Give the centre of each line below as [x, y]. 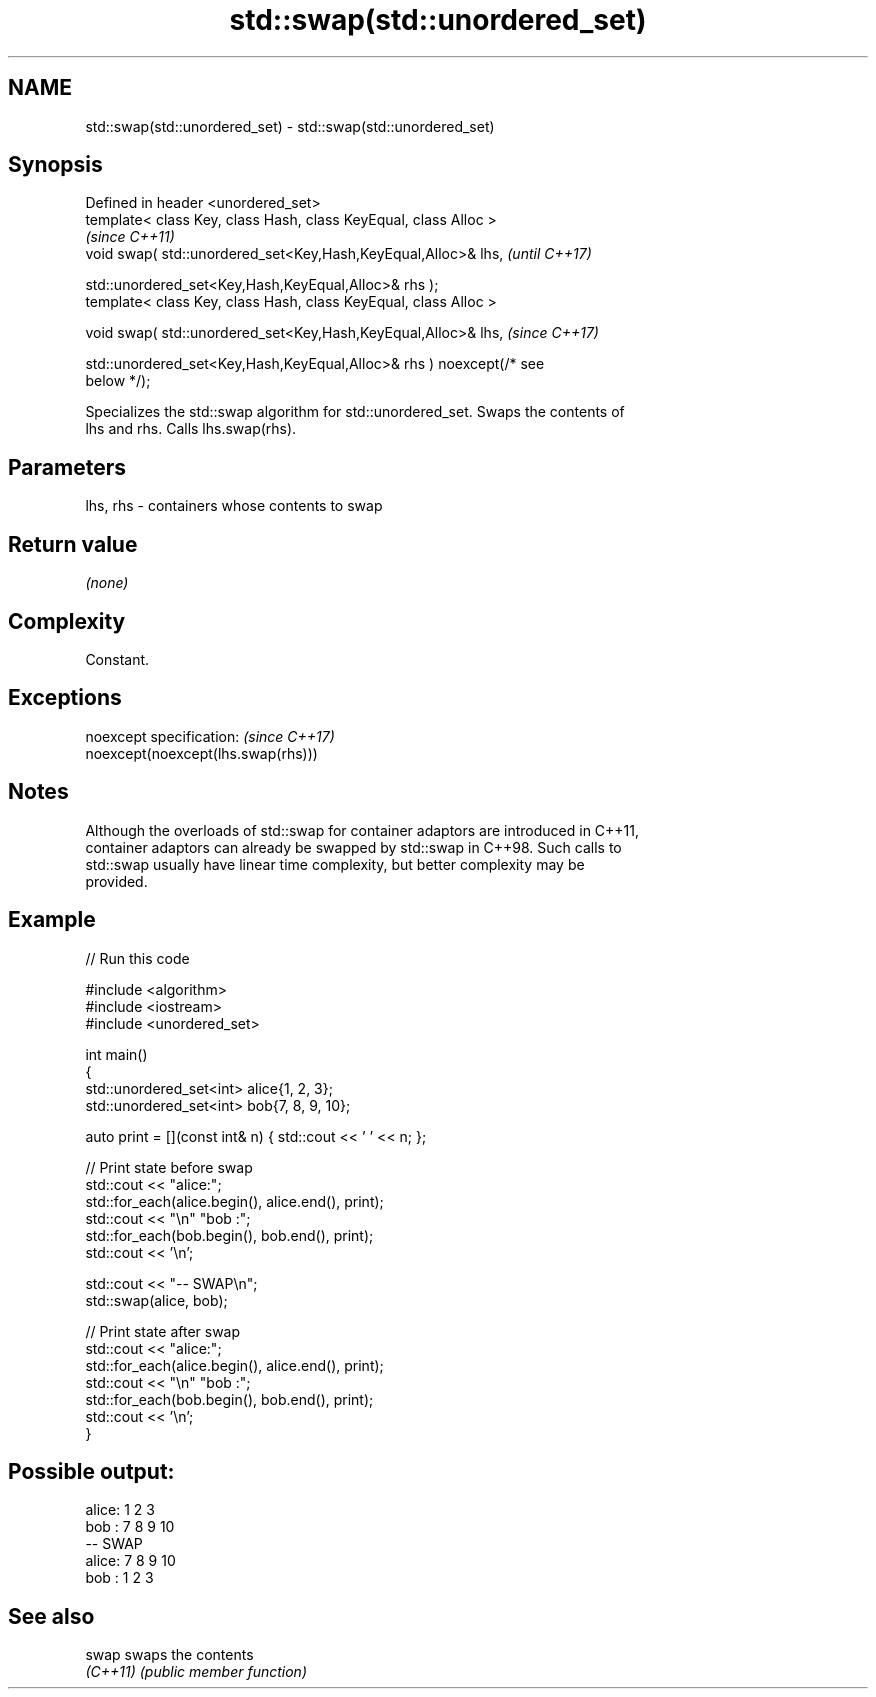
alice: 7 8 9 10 [130, 1561]
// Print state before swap [169, 1167]
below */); [118, 381]
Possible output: [91, 1471]
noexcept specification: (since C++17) [210, 736]
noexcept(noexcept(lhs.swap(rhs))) [201, 753]
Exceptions [65, 698]
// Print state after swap [163, 1331]
